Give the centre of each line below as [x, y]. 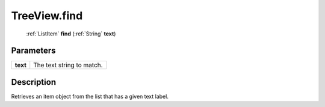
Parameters [33, 51]
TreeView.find [47, 16]
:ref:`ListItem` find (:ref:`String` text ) [71, 34]
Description [34, 82]
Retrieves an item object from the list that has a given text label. [90, 96]
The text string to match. [68, 65]
